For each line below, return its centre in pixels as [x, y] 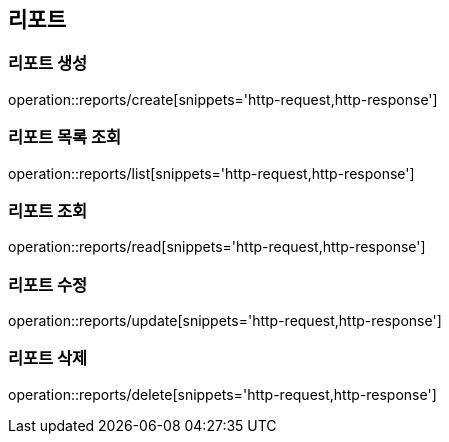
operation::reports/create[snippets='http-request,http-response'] [223, 99]
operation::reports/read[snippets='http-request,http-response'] [217, 247]
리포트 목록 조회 [65, 137]
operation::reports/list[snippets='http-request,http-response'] [211, 173]
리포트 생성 [48, 63]
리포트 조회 [48, 210]
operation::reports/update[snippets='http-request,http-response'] [225, 321]
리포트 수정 [48, 284]
